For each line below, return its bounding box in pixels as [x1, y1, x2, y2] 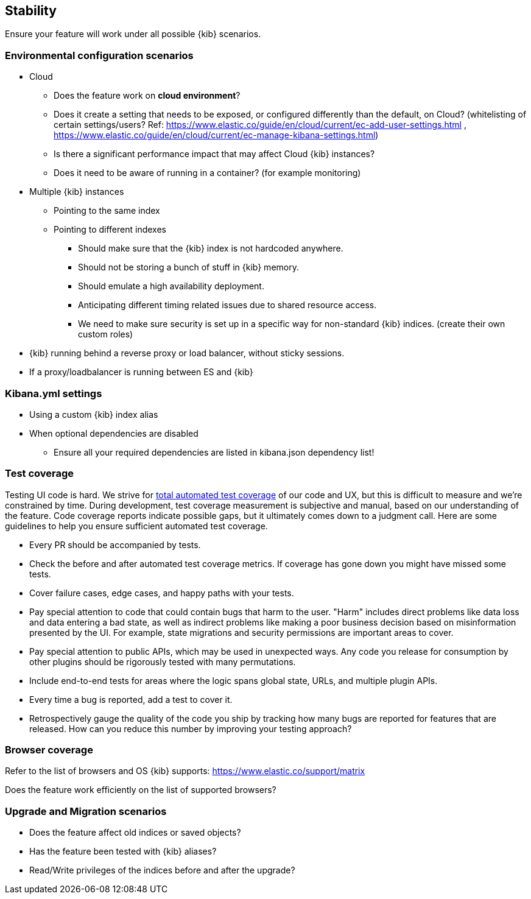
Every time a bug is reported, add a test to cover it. [29, 694, 233, 705]
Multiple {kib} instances [29, 186, 124, 197]
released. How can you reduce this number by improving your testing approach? [29, 723, 352, 734]
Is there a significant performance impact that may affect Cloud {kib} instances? [54, 149, 375, 160]
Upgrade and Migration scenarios [5, 805, 167, 817]
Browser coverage [5, 744, 93, 756]
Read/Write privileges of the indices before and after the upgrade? [29, 865, 295, 876]
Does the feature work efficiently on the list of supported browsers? [5, 784, 276, 795]
